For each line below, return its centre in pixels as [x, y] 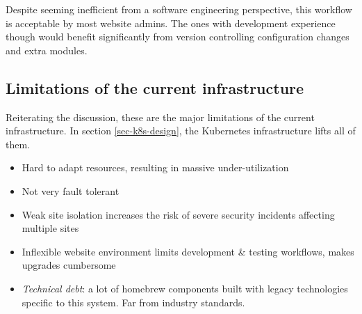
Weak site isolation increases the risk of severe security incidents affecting [178, 214]
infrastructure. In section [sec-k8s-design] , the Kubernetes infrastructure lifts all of [181, 131]
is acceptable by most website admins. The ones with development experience [171, 23]
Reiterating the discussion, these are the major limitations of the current [160, 117]
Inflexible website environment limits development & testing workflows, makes [188, 251]
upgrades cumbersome [69, 265]
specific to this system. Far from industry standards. [133, 302]
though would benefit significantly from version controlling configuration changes [178, 37]
